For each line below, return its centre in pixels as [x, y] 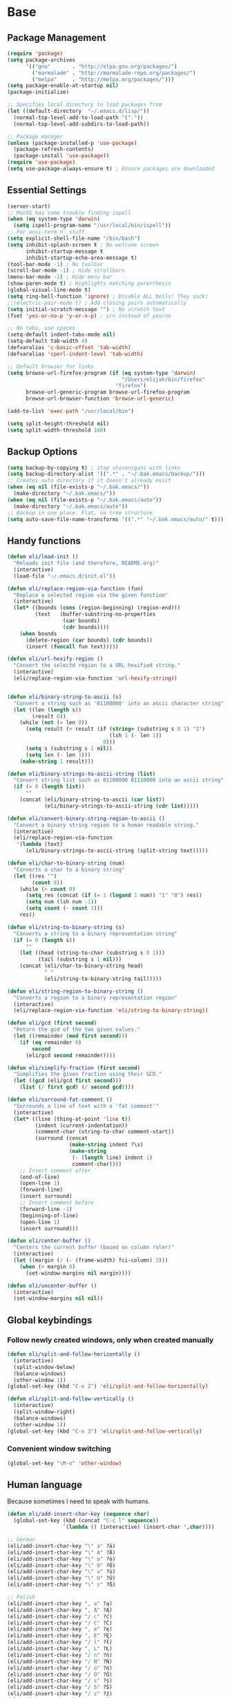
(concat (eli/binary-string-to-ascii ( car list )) [93, 800]
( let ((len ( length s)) [47, 710]
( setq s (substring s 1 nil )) [69, 748]
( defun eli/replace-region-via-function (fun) [75, 589]
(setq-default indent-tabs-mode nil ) [61, 335]
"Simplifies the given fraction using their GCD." [88, 1074]
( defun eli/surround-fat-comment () [60, 1100]
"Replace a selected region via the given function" [91, 595]
